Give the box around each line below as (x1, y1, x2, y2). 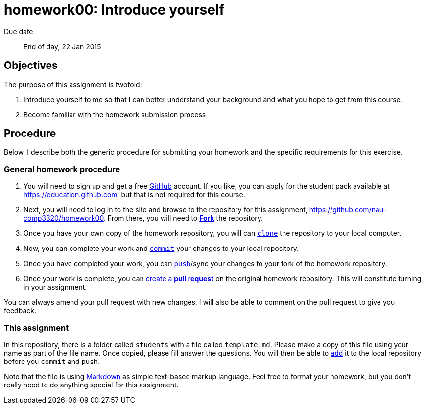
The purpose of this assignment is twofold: (4, 80, 142, 89)
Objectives (4, 59, 58, 72)
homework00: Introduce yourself (4, 1, 225, 18)
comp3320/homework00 (24, 214, 104, 223)
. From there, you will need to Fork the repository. (103, 214, 263, 223)
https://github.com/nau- (309, 205, 386, 214)
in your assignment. (24, 283, 87, 292)
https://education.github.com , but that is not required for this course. (24, 190, 245, 199)
